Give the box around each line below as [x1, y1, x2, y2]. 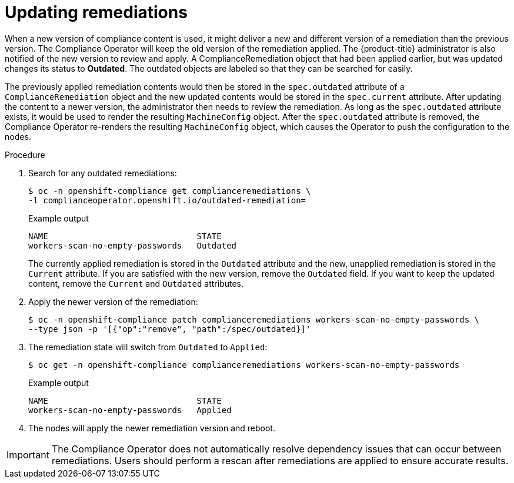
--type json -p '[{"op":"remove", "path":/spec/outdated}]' [28, 324, 311, 334]
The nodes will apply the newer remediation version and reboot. [28, 422, 275, 433]
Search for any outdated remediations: [28, 167, 177, 178]
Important [6, 448, 49, 461]
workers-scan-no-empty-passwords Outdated [28, 240, 237, 250]
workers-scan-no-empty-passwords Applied [28, 405, 232, 415]
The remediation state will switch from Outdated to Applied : [28, 341, 268, 352]
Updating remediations [5, 2, 188, 22]
